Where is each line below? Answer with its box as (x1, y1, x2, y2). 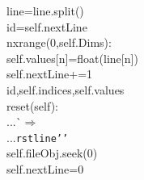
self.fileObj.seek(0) (6, 144, 98, 161)
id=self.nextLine (6, 18, 87, 35)
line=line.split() (6, 2, 84, 19)
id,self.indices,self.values (6, 81, 125, 98)
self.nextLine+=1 (6, 65, 93, 82)
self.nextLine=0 (6, 161, 84, 177)
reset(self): (6, 97, 58, 114)
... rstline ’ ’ (6, 128, 69, 145)
